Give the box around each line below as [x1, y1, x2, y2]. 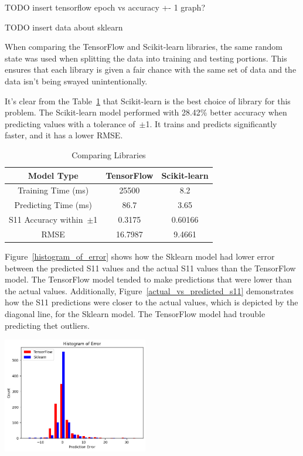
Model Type [28, 169, 79, 181]
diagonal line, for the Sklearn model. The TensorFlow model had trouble [5, 307, 265, 319]
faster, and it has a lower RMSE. [5, 129, 123, 141]
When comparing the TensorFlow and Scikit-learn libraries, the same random [5, 40, 282, 53]
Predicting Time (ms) [14, 199, 92, 211]
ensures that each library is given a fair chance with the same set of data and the [5, 63, 297, 76]
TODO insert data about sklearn [5, 21, 123, 33]
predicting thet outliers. [5, 319, 90, 331]
